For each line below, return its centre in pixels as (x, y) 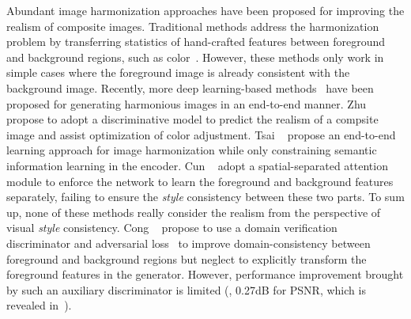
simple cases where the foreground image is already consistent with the (178, 72)
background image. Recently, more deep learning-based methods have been (190, 87)
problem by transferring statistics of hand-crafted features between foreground (196, 42)
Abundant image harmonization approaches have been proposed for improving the (205, 10)
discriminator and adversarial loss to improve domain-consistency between (189, 243)
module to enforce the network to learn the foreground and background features (200, 181)
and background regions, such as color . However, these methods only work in (195, 57)
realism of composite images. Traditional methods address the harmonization (193, 26)
